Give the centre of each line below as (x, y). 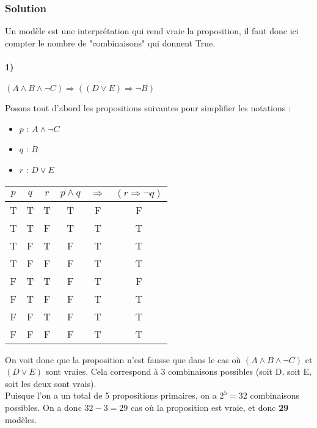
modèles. (21, 419)
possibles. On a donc (43, 407)
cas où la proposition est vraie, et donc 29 (210, 407)
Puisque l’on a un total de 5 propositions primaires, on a (111, 395)
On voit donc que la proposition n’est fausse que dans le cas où (123, 359)
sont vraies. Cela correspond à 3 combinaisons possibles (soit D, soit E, (178, 371)
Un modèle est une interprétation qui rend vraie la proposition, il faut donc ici (152, 31)
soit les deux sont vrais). (51, 383)
